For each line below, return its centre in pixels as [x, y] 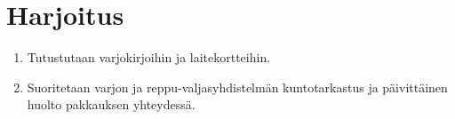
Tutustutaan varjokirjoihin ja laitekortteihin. [149, 57]
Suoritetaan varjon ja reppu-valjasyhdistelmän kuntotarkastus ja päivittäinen [237, 87]
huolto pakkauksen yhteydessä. [111, 104]
